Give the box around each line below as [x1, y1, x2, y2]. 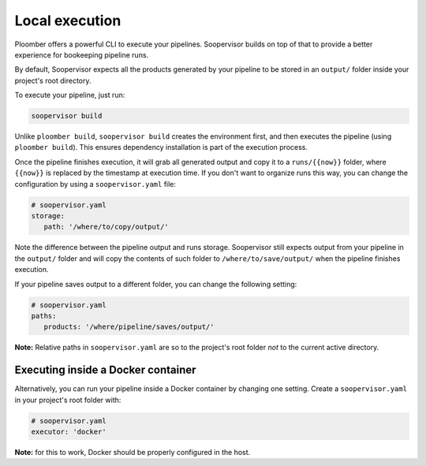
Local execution [14, 12, 121, 29]
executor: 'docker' [31, 427, 106, 436]
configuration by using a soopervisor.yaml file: [14, 179, 177, 188]
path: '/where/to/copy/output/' [43, 222, 169, 232]
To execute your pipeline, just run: [14, 91, 125, 100]
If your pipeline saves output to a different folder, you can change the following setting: [14, 279, 297, 289]
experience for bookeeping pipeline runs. [14, 50, 149, 59]
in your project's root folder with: [14, 395, 121, 404]
